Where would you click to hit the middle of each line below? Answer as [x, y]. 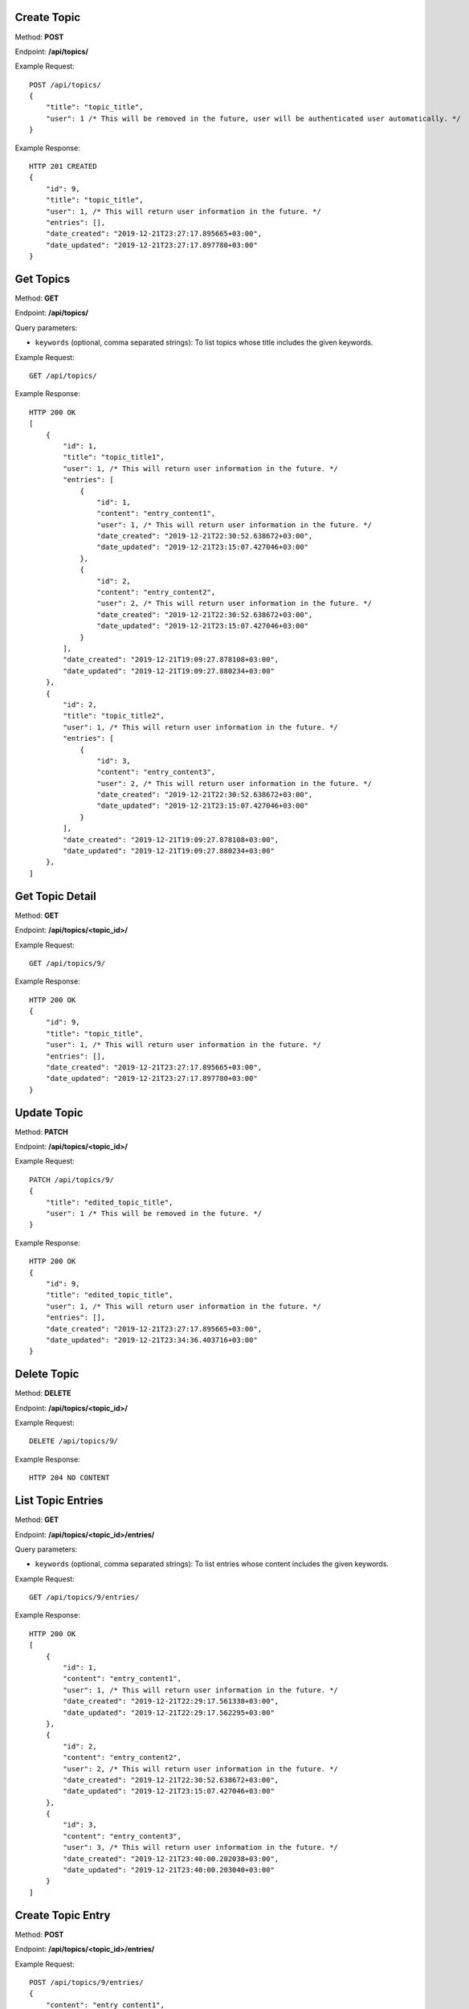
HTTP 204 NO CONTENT [69, 1478]
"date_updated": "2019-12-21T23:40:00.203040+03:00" [169, 1870]
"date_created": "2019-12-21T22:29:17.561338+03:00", [171, 1701]
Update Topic [49, 1113]
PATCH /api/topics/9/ [71, 1180]
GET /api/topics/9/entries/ [84, 1598]
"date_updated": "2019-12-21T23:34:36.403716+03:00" [152, 1340]
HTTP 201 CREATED [63, 166]
